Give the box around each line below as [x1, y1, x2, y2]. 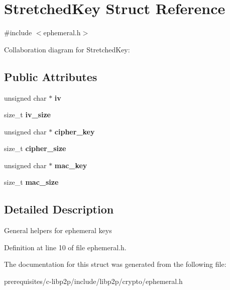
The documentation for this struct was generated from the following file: [4, 259, 226, 269]
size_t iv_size [4, 109, 51, 120]
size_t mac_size [4, 177, 59, 187]
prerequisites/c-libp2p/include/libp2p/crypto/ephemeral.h [4, 276, 183, 286]
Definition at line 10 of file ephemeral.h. [4, 242, 127, 252]
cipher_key [54, 126, 95, 136]
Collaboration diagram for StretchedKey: [4, 44, 130, 54]
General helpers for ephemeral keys [4, 225, 112, 236]
